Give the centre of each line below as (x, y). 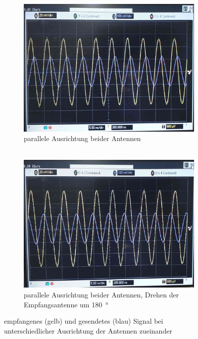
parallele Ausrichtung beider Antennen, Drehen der (101, 295)
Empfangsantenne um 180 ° (66, 304)
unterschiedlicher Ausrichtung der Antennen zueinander (88, 330)
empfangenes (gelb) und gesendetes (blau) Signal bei (84, 321)
